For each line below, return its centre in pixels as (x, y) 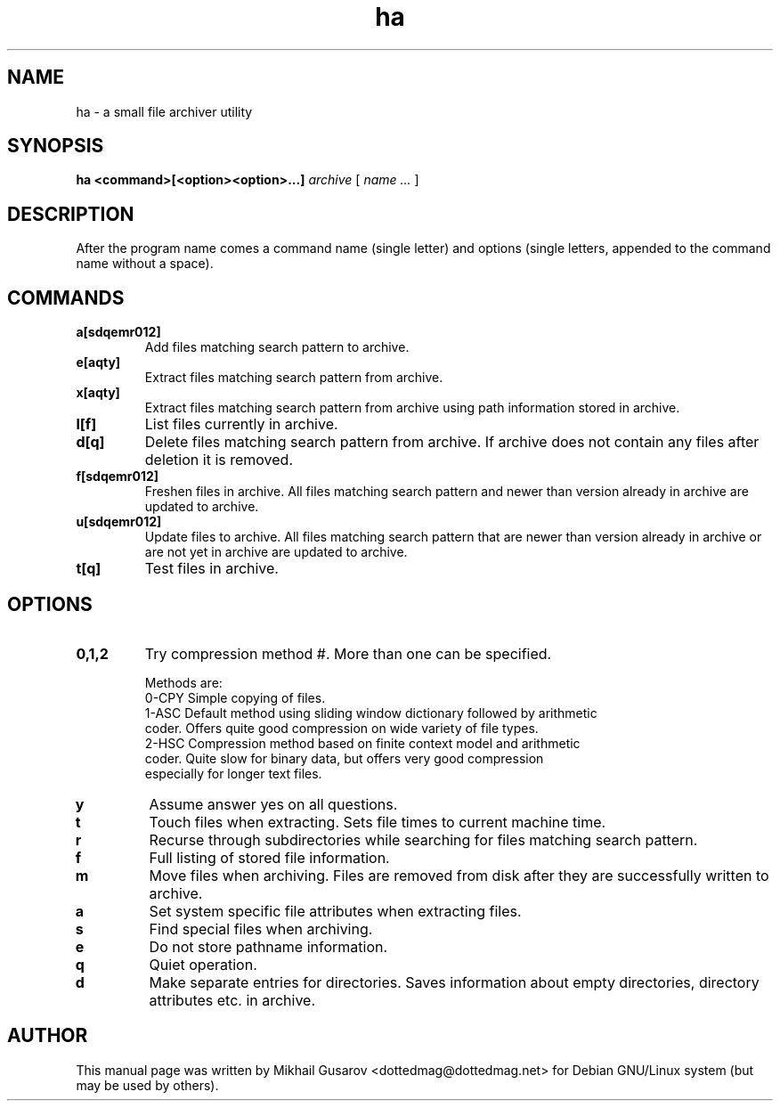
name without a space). (145, 264)
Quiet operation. (203, 964)
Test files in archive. (211, 569)
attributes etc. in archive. (232, 1000)
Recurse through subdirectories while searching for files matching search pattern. (423, 839)
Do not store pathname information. (268, 946)
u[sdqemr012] (119, 522)
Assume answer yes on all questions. (273, 804)
